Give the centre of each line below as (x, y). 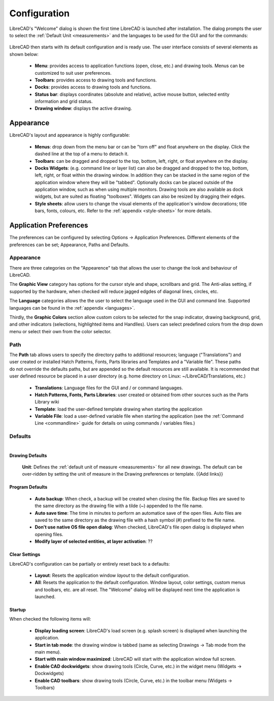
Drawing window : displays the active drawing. (83, 108)
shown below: (24, 54)
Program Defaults (28, 487)
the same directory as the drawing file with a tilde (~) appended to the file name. (119, 506)
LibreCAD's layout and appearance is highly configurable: (70, 135)
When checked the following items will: (50, 619)
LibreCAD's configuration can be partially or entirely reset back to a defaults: (90, 564)
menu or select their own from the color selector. (60, 331)
